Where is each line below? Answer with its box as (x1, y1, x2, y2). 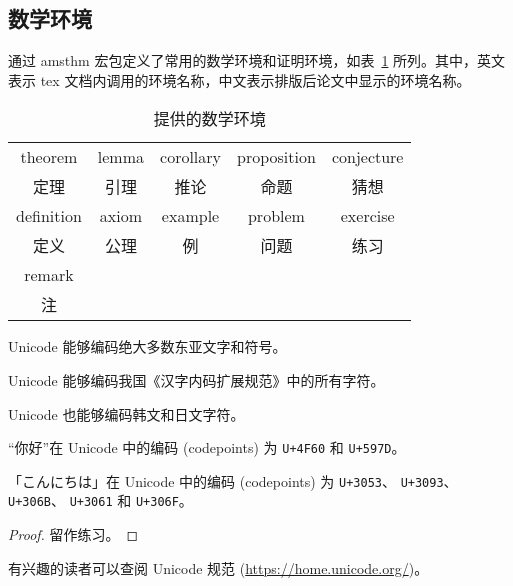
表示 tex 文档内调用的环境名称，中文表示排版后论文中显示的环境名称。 (8, 69, 471, 90)
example (161, 204, 220, 228)
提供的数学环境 (153, 107, 266, 131)
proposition (237, 145, 316, 169)
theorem (20, 145, 78, 169)
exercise (340, 204, 395, 228)
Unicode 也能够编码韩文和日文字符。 (8, 403, 245, 424)
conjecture (331, 145, 404, 169)
